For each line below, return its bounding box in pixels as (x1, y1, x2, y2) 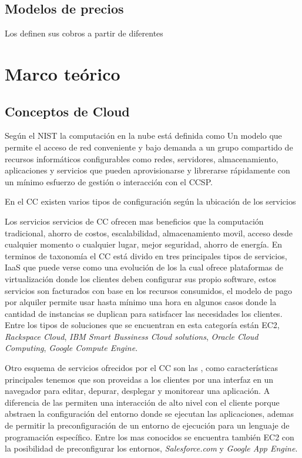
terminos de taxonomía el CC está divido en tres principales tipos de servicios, (5, 249, 287, 262)
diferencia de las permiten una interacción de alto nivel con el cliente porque (5, 396, 280, 408)
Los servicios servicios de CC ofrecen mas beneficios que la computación (5, 215, 264, 227)
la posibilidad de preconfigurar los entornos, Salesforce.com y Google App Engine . (5, 442, 298, 454)
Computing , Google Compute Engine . (5, 342, 138, 354)
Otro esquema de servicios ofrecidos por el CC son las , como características (5, 362, 278, 374)
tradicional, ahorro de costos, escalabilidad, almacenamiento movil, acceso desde (5, 226, 293, 239)
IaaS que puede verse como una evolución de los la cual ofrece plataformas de (5, 261, 283, 273)
